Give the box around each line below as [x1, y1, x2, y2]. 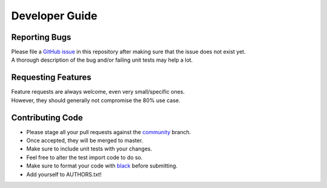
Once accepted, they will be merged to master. [26, 137, 144, 144]
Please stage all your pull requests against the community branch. [26, 128, 191, 135]
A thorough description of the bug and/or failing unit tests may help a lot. [11, 56, 193, 63]
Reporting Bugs [11, 32, 71, 42]
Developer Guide [11, 9, 97, 22]
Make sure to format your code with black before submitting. [26, 162, 178, 169]
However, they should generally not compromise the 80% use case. [11, 97, 180, 104]
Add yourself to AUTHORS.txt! [26, 170, 102, 178]
